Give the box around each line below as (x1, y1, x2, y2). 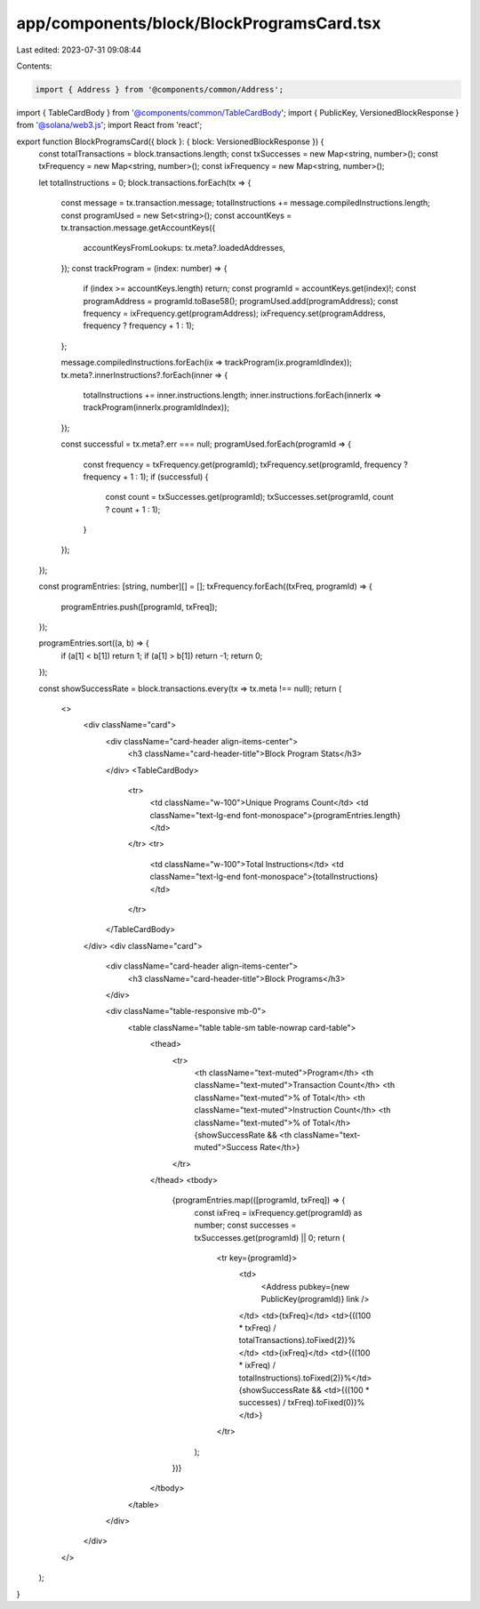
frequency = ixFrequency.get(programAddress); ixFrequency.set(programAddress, (83, 308, 386, 318)
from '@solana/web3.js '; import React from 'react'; (16, 120, 203, 131)
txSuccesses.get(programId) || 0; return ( (194, 1232, 346, 1243)
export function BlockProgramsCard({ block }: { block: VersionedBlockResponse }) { (16, 136, 324, 147)
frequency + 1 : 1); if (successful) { (83, 471, 209, 482)
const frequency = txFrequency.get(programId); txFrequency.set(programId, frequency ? (83, 459, 409, 470)
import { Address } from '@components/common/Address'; (35, 84, 284, 94)
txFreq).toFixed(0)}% (287, 1397, 365, 1408)
